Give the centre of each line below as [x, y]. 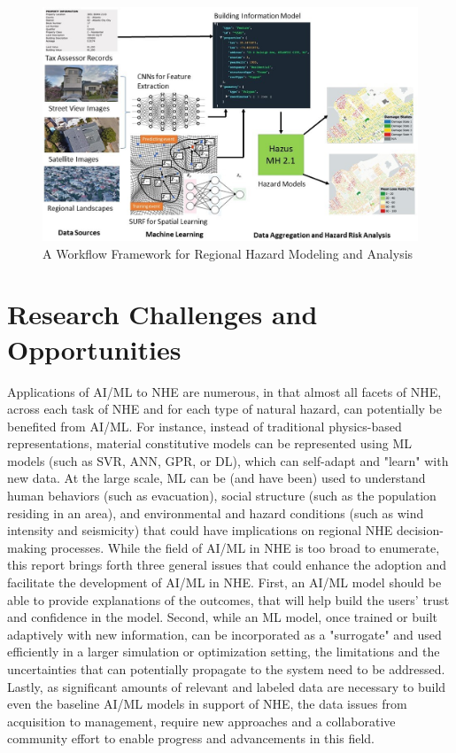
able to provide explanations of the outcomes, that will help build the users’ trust [228, 599]
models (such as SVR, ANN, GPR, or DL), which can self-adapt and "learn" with [228, 460]
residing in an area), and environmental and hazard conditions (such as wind [216, 512]
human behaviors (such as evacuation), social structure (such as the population [222, 496]
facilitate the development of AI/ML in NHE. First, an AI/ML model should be [224, 582]
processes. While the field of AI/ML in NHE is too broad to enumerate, [245, 547]
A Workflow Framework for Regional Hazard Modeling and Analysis [228, 253]
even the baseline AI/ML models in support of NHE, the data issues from [207, 704]
